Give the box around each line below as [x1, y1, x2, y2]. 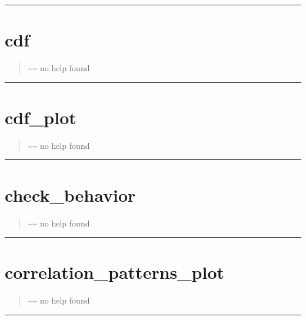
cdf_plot [5, 105, 76, 129]
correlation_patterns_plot [5, 260, 225, 284]
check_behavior [5, 182, 136, 206]
